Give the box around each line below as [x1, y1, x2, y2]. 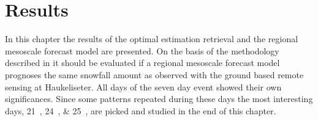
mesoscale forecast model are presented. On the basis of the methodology [5, 44, 279, 57]
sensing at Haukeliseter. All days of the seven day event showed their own [5, 80, 282, 93]
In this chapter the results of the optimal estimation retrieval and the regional [5, 32, 298, 45]
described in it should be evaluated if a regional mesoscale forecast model [5, 56, 280, 69]
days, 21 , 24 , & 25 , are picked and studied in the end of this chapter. [5, 104, 276, 117]
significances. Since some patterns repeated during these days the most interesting [5, 92, 313, 105]
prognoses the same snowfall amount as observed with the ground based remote [5, 68, 304, 81]
